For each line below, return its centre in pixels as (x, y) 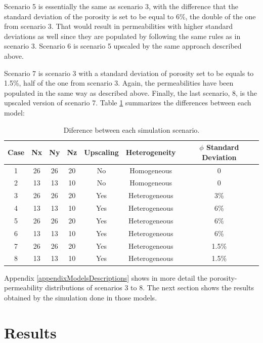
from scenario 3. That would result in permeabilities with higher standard (119, 26)
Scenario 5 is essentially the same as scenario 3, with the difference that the (121, 6)
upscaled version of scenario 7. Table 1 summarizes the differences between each (128, 103)
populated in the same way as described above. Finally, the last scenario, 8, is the (131, 92)
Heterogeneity (151, 152)
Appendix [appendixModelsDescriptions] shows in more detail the (106, 277)
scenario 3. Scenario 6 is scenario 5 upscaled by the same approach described (123, 46)
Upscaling (101, 152)
